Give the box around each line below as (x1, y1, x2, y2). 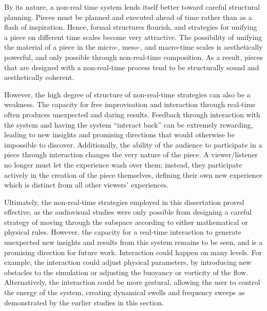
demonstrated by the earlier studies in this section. (4, 297, 164, 307)
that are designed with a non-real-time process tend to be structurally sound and (4, 61, 259, 72)
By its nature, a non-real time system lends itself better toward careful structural (4, 2, 260, 12)
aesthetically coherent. (4, 72, 74, 82)
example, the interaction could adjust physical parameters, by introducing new (4, 257, 252, 267)
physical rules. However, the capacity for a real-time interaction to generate (4, 226, 241, 237)
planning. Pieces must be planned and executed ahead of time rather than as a (4, 11, 252, 22)
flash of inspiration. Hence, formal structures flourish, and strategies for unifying (4, 22, 257, 32)
